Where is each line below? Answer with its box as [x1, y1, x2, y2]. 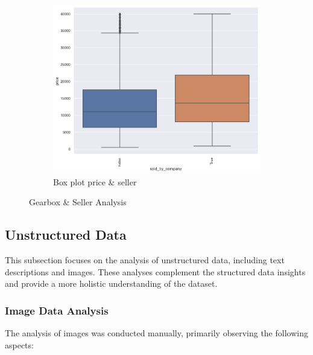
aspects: [5, 338, 34, 351]
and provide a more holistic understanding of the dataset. [5, 277, 218, 290]
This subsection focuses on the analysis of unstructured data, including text [5, 254, 285, 266]
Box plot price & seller [53, 175, 137, 188]
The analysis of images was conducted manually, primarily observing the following [5, 327, 308, 339]
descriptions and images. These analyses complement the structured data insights [5, 265, 306, 278]
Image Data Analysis [5, 302, 109, 318]
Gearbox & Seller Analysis [29, 196, 127, 208]
